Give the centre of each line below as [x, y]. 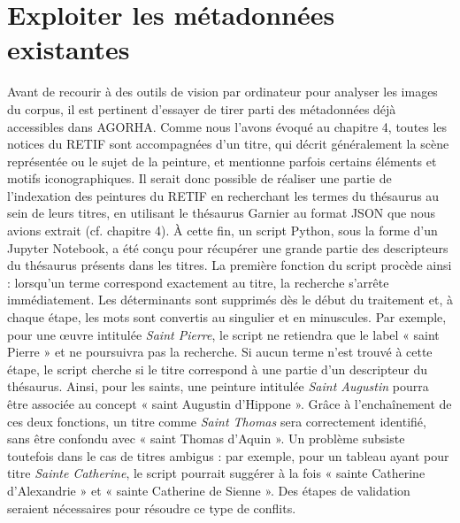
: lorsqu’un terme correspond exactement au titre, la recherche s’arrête [198, 282]
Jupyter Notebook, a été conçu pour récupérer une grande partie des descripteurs [228, 247]
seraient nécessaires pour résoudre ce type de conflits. [152, 508]
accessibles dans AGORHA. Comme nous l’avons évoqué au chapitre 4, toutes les [227, 126]
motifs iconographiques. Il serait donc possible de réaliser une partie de [199, 178]
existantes [69, 49]
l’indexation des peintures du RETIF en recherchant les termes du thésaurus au [223, 195]
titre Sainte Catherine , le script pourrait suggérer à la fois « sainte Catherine [216, 473]
